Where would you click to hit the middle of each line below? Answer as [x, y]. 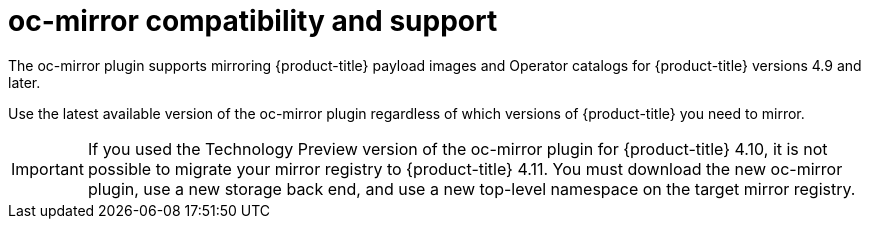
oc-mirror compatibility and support [253, 21]
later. [24, 82]
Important [47, 168]
